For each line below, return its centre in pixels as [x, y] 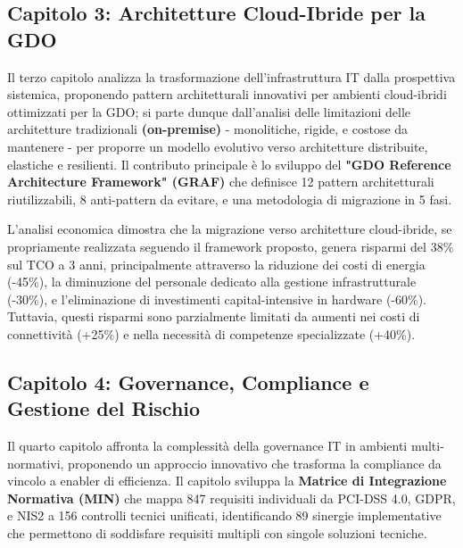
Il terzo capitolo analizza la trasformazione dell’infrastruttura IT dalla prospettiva [231, 76]
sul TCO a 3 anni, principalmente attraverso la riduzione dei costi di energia [216, 264]
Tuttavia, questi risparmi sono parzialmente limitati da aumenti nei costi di [214, 316]
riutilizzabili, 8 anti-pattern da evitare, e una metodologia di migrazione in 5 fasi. [230, 199]
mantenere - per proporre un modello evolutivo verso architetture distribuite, [218, 146]
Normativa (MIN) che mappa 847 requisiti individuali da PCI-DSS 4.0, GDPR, [231, 498]
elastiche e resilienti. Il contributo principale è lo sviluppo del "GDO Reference [229, 164]
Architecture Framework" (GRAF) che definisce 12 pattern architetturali [221, 182]
